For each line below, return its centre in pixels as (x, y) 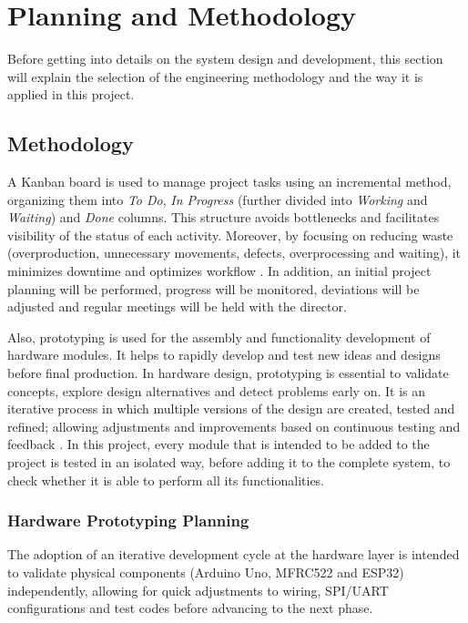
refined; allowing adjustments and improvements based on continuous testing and (234, 426)
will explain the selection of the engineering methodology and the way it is (215, 76)
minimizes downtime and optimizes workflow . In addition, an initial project (219, 271)
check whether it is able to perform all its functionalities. (166, 480)
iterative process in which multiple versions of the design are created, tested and (231, 409)
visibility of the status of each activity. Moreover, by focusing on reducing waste (230, 235)
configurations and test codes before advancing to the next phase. (190, 608)
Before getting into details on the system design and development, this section (225, 59)
